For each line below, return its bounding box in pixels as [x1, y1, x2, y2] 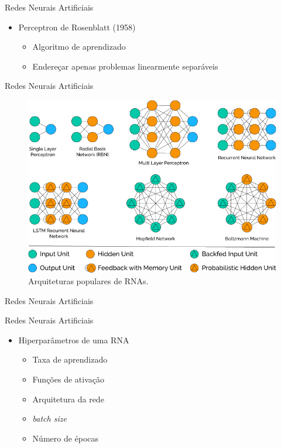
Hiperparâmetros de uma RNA [18, 333, 129, 346]
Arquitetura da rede [32, 392, 104, 405]
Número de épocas [32, 432, 99, 444]
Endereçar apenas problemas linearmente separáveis [32, 60, 218, 72]
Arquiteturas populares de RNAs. [28, 275, 149, 287]
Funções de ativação [32, 373, 104, 385]
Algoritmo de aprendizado [32, 40, 126, 53]
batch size [32, 412, 67, 425]
